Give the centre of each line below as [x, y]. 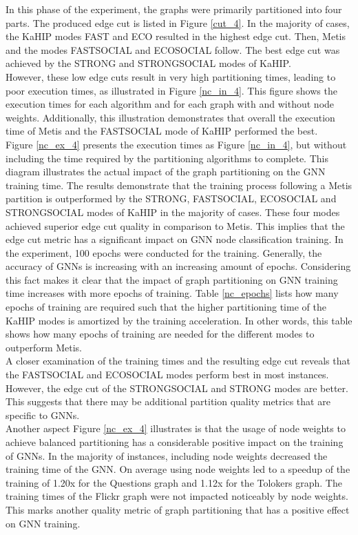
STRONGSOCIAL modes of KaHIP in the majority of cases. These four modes [173, 212]
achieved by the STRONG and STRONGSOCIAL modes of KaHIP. [148, 63]
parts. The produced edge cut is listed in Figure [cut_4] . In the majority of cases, [178, 22]
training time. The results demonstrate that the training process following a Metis [179, 185]
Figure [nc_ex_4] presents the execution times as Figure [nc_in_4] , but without [176, 144]
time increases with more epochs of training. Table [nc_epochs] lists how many [172, 293]
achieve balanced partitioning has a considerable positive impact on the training [175, 442]
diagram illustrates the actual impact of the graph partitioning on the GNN [166, 172]
